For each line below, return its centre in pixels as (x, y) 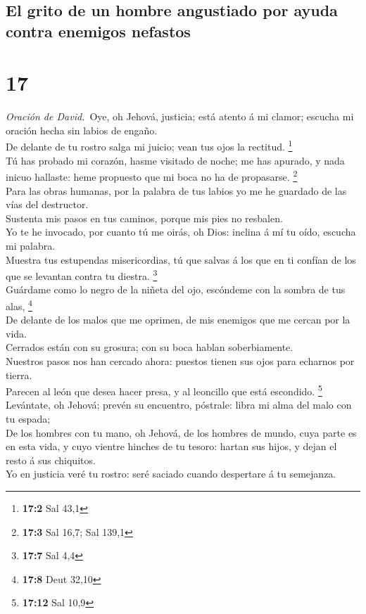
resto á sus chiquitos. (51, 460)
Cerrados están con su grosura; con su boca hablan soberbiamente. (150, 347)
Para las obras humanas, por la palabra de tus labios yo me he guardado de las (176, 190)
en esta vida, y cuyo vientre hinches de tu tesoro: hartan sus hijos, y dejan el (171, 446)
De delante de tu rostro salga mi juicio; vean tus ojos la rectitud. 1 (149, 146)
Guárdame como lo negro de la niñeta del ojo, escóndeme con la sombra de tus (176, 289)
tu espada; (28, 419)
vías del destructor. (47, 204)
